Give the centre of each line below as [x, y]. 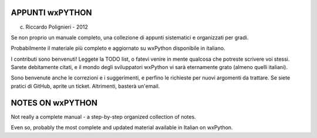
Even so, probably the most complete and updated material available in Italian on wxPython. [122, 127]
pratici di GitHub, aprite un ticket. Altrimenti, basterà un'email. [85, 86]
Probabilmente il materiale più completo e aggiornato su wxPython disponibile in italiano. [118, 48]
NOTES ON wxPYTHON [54, 103]
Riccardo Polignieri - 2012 [57, 27]
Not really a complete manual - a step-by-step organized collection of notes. [103, 116]
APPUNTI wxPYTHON [51, 13]
